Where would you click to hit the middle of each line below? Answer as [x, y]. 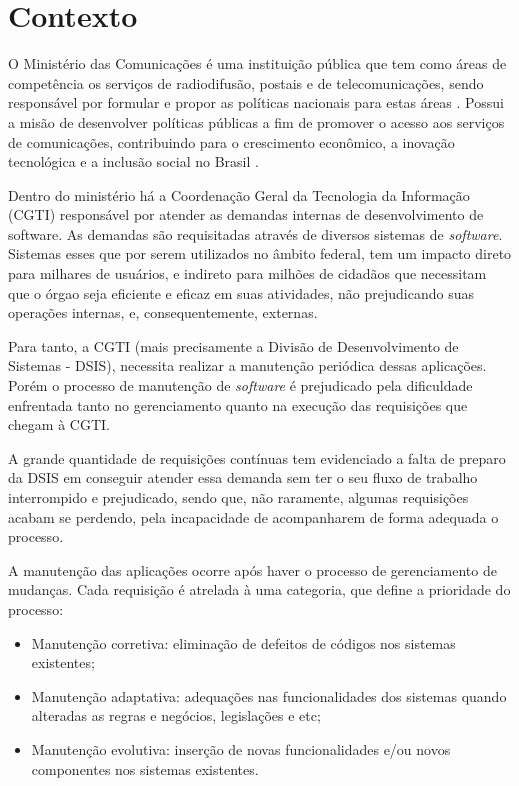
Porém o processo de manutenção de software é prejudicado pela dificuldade [240, 385]
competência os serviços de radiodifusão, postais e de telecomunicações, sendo [246, 82]
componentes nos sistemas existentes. [145, 768]
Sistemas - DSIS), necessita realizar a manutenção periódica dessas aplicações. [247, 365]
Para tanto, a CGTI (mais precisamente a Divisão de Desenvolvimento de [233, 345]
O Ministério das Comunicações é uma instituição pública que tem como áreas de [257, 63]
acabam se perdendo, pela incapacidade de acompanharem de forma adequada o [253, 516]
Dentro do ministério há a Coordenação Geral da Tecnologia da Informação [239, 194]
